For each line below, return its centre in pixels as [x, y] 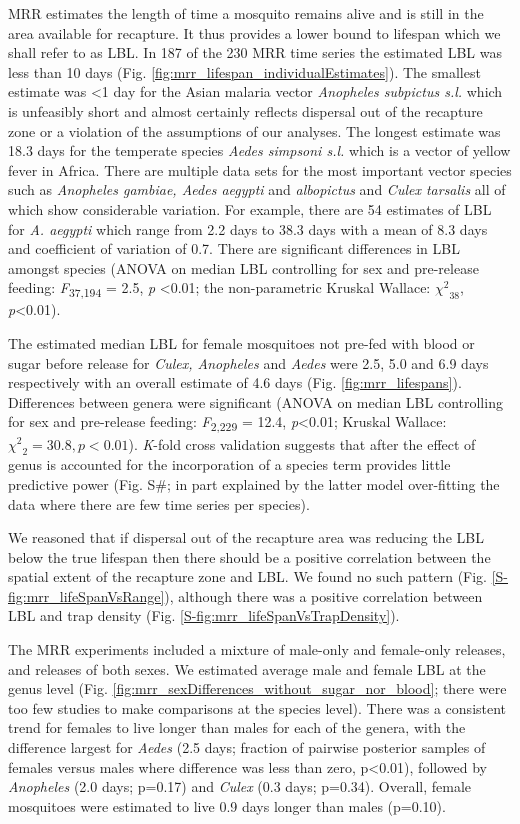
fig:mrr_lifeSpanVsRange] [86, 595]
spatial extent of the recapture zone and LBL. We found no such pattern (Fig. [248, 576]
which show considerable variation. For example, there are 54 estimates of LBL [250, 208]
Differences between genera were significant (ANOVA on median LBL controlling [255, 401]
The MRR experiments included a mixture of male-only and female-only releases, [257, 649]
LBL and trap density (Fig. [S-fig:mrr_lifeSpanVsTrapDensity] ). [204, 615]
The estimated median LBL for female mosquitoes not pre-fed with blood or [241, 343]
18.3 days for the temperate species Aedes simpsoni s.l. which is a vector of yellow [259, 150]
